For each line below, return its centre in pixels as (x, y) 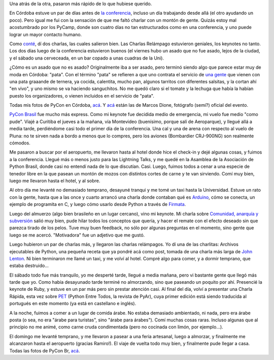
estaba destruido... (29, 266)
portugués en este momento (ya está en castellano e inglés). (73, 304)
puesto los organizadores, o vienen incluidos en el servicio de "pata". (82, 96)
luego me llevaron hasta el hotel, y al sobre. (55, 181)
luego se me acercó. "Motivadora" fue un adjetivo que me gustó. (77, 235)
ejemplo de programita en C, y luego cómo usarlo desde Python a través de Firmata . (98, 204)
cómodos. (20, 143)
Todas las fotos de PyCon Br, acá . (45, 350)
